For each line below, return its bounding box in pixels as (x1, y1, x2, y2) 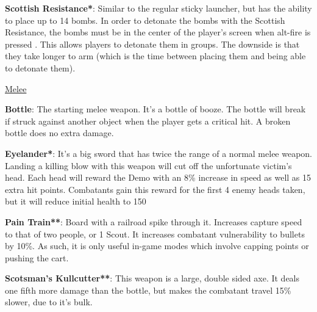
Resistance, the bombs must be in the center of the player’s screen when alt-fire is (5, 26, 311, 38)
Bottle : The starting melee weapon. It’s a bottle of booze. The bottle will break (5, 103, 306, 115)
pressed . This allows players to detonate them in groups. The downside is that (5, 37, 300, 50)
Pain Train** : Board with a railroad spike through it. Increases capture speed (5, 215, 302, 228)
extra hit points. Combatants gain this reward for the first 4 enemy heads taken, (5, 183, 305, 195)
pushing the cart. (5, 251, 69, 264)
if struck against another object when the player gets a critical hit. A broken (5, 114, 291, 127)
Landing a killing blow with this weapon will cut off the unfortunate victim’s (5, 159, 292, 172)
